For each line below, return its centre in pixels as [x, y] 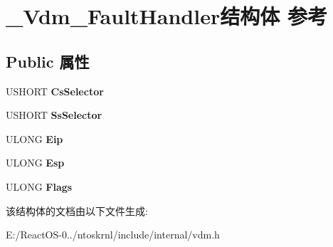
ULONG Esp [35, 163]
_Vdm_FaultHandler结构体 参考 [166, 16]
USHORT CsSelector [55, 91]
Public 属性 [48, 61]
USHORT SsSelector [54, 115]
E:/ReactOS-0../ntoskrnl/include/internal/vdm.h [113, 235]
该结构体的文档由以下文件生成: [77, 210]
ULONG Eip [35, 138]
